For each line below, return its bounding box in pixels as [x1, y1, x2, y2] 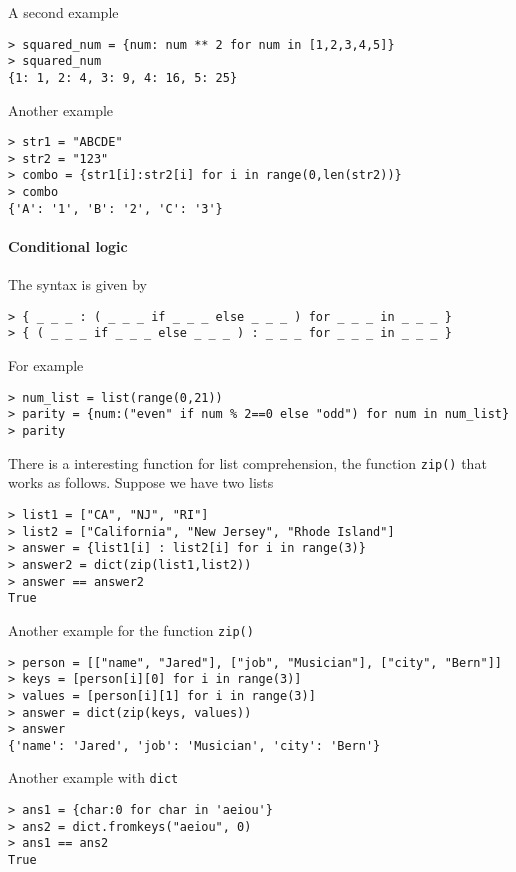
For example [8, 355, 84, 376]
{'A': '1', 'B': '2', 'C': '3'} [8, 201, 223, 216]
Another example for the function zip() [8, 619, 254, 640]
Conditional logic [8, 236, 128, 257]
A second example [8, 2, 119, 22]
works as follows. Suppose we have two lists [8, 472, 274, 493]
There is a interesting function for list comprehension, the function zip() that [8, 452, 487, 473]
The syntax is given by [8, 274, 147, 295]
